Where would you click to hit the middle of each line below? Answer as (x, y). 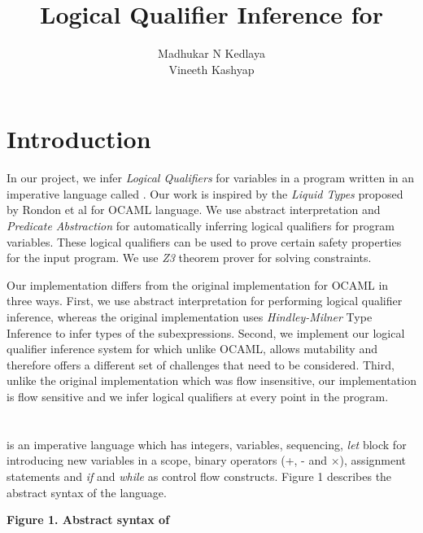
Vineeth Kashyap (211, 69)
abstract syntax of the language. (87, 492)
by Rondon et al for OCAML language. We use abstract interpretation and (194, 210)
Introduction (79, 139)
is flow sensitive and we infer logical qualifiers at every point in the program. (198, 396)
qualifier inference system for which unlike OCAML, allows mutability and (192, 349)
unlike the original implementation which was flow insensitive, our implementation (211, 380)
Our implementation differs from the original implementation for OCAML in (198, 284)
